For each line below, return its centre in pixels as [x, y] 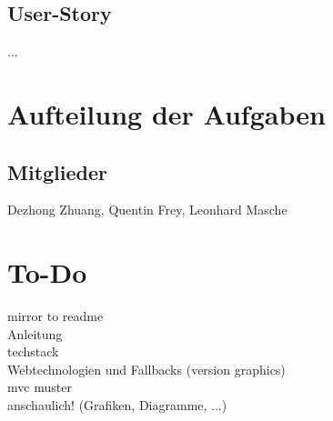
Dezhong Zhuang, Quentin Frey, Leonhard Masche [147, 210]
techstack [33, 351]
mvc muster [40, 387]
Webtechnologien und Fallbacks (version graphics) [146, 369]
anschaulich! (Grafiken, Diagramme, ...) [117, 405]
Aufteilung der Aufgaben [166, 113]
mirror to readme [55, 316]
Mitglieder [57, 171]
